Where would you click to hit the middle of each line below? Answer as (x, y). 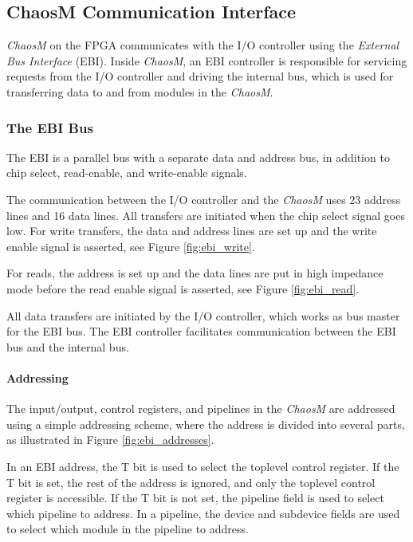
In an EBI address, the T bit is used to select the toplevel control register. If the (203, 466)
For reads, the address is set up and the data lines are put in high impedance (195, 273)
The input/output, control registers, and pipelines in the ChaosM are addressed (201, 408)
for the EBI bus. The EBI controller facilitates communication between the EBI (201, 331)
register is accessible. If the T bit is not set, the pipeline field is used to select (195, 498)
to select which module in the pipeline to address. (128, 529)
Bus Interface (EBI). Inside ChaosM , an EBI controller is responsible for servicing (207, 60)
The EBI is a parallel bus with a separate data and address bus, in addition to (198, 157)
